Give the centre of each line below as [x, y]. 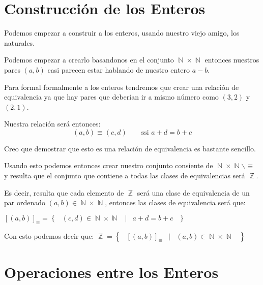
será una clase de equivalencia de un [193, 192]
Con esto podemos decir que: [49, 235]
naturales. [20, 42]
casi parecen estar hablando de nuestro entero [119, 69]
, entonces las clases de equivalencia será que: [175, 202]
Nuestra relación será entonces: [52, 124]
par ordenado [25, 202]
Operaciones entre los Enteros [111, 272]
